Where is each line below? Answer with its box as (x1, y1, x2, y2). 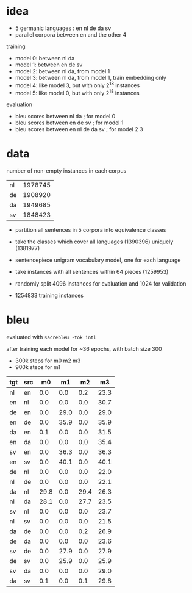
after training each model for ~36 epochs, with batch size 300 (6, 345, 163, 353)
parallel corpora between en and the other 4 (15, 31, 127, 38)
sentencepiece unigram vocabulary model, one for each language (15, 256, 181, 264)
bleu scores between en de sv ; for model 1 (15, 119, 124, 126)
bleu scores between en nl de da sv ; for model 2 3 (15, 126, 143, 133)
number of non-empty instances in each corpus (6, 167, 127, 174)
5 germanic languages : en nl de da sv (15, 24, 112, 32)
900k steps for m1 (15, 364, 61, 371)
